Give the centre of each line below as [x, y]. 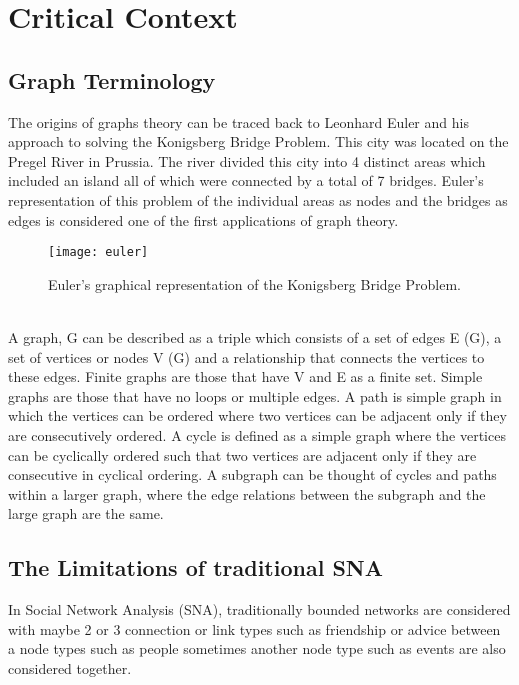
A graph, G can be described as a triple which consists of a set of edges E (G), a [255, 336]
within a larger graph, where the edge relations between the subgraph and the [247, 493]
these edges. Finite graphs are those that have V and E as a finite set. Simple [245, 376]
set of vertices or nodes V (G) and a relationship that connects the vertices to [246, 356]
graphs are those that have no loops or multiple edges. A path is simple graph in [255, 395]
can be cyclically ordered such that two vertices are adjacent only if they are [242, 454]
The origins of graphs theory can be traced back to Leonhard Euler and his [238, 121]
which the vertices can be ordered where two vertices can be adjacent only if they [257, 415]
